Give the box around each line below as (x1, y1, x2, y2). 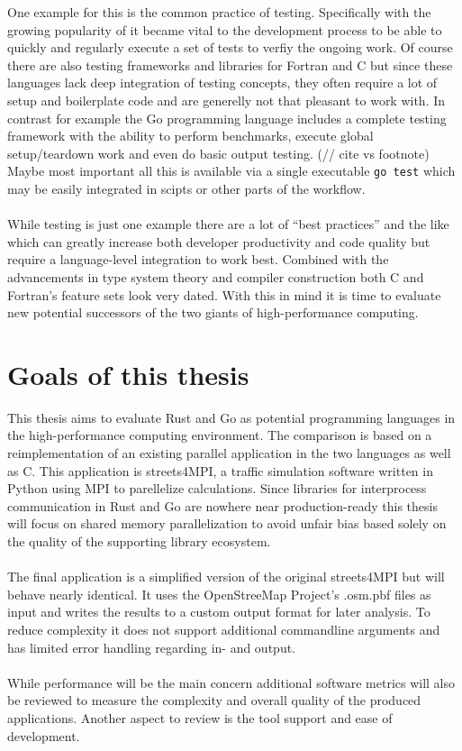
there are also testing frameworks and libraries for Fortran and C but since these (7, 55, 453, 74)
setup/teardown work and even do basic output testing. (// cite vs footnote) (7, 143, 430, 162)
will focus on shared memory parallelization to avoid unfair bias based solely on (7, 514, 447, 533)
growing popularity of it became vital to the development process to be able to (7, 20, 442, 39)
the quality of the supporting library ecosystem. (7, 532, 271, 551)
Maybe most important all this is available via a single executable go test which (7, 161, 456, 180)
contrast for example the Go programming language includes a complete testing (7, 108, 447, 127)
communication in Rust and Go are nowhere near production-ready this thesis (7, 496, 438, 515)
